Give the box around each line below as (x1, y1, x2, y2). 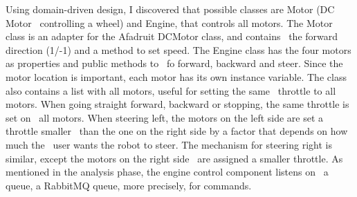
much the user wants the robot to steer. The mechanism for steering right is (6, 137, 332, 151)
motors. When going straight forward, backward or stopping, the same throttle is (6, 97, 349, 111)
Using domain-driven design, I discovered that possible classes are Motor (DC (6, 2, 335, 16)
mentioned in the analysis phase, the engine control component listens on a (6, 165, 329, 179)
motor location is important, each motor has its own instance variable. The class (6, 69, 347, 84)
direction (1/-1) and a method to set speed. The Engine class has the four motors (6, 42, 351, 57)
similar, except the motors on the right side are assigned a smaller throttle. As (6, 151, 343, 165)
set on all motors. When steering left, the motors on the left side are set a (6, 110, 324, 124)
